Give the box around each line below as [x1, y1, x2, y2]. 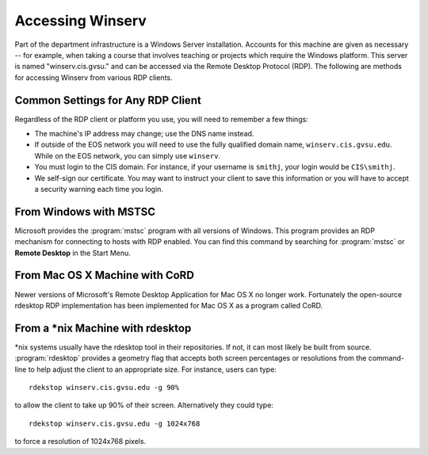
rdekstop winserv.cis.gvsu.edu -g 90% [29, 383, 180, 392]
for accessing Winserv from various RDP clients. [14, 72, 174, 82]
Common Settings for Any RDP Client [14, 94, 201, 107]
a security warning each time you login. [34, 184, 164, 193]
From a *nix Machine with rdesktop [14, 321, 192, 335]
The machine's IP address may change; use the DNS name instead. [34, 129, 254, 139]
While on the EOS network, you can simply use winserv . [34, 151, 221, 160]
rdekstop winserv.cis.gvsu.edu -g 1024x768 [29, 419, 201, 428]
